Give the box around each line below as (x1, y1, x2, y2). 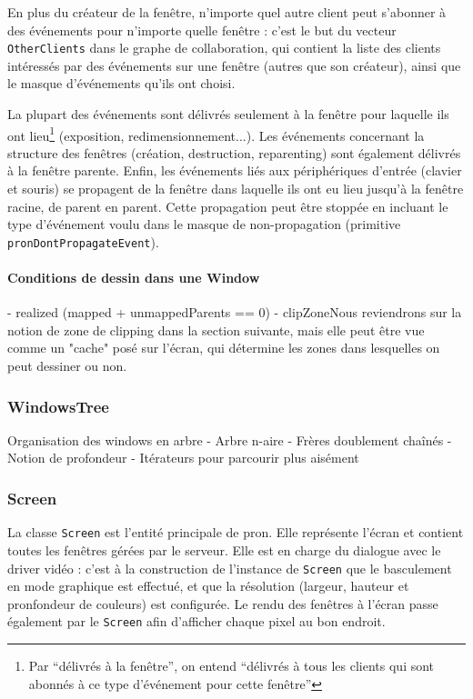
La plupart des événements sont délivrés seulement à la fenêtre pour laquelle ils (7, 105, 449, 124)
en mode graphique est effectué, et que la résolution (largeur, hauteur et (7, 576, 409, 595)
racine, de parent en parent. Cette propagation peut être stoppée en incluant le (7, 196, 448, 215)
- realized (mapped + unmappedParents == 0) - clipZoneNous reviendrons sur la (7, 303, 462, 322)
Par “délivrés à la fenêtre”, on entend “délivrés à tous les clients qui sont (28, 656, 435, 675)
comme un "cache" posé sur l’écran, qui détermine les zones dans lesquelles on (7, 338, 440, 357)
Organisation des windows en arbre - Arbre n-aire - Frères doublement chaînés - (7, 430, 452, 449)
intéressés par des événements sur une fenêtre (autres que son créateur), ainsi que (7, 55, 461, 75)
